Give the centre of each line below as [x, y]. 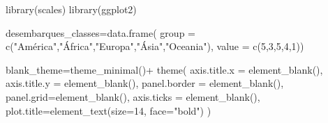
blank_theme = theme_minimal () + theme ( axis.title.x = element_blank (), [164, 69]
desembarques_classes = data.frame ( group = [100, 32]
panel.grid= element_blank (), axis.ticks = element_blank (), [133, 96]
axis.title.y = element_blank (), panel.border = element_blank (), [145, 83]
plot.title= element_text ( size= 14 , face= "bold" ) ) [109, 110]
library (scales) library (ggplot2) [71, 9]
